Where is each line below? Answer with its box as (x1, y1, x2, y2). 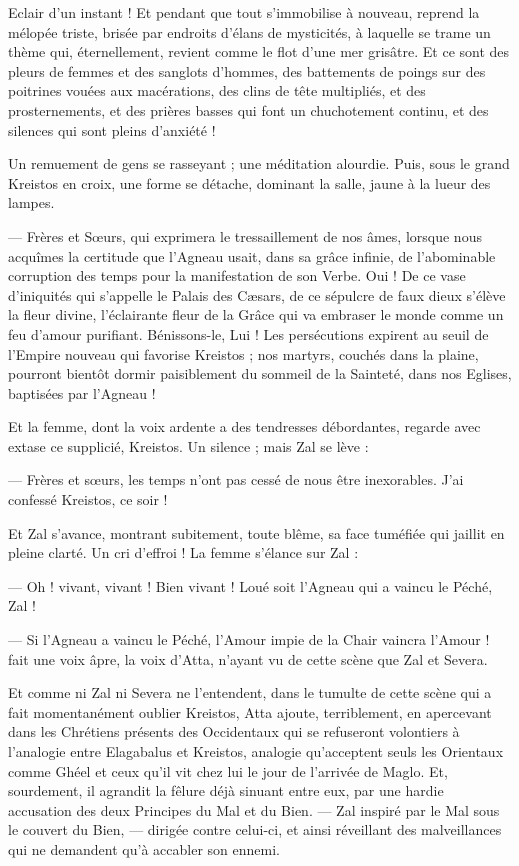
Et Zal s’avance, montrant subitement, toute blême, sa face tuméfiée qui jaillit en (8, 522, 505, 543)
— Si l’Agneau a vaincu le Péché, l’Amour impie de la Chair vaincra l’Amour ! (8, 629, 490, 650)
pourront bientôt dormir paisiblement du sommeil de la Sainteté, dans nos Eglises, (8, 363, 512, 384)
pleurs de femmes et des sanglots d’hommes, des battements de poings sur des (8, 60, 486, 81)
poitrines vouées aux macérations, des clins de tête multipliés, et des (8, 80, 426, 101)
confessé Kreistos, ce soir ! (8, 489, 168, 510)
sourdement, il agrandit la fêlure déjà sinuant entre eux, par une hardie (8, 780, 444, 801)
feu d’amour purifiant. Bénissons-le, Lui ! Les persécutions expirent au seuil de (8, 323, 489, 344)
